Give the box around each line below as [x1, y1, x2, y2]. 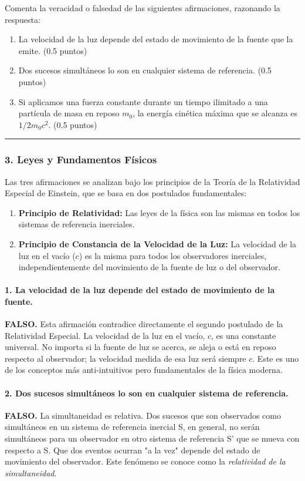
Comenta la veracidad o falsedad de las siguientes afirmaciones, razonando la [5, 2, 280, 14]
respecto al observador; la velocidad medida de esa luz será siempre [5, 352, 246, 364]
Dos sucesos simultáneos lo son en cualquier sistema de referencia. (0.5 [18, 64, 272, 76]
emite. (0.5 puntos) [18, 44, 87, 56]
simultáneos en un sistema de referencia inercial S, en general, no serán [5, 421, 260, 433]
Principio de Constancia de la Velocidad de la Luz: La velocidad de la [18, 237, 297, 250]
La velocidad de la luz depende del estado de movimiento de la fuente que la [18, 33, 293, 45]
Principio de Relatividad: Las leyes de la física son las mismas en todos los [18, 206, 300, 218]
